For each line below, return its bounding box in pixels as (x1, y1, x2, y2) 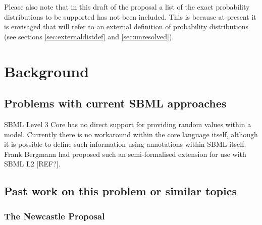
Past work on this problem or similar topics (4, 183, 237, 199)
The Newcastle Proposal (4, 209, 105, 222)
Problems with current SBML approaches (4, 95, 227, 111)
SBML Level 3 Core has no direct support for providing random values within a (4, 119, 251, 129)
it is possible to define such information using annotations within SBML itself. (4, 139, 246, 149)
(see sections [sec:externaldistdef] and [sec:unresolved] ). (4, 31, 174, 41)
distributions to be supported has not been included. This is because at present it (4, 11, 256, 22)
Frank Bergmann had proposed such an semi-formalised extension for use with (4, 148, 246, 159)
